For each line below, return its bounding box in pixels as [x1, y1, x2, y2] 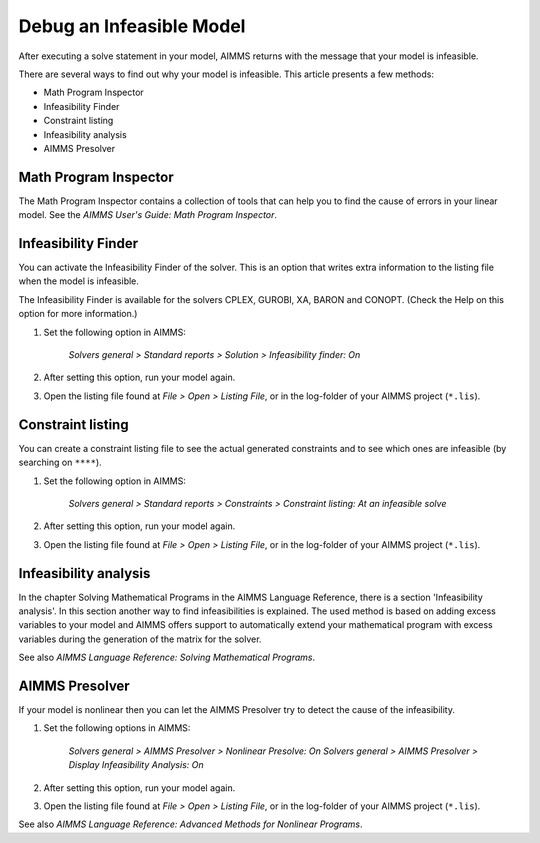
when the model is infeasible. [18, 275, 140, 287]
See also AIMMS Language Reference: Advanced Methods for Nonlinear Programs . [18, 818, 363, 830]
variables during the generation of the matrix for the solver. [18, 633, 262, 645]
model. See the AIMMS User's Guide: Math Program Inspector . [18, 209, 278, 221]
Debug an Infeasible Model [18, 15, 246, 37]
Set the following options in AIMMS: [43, 722, 191, 734]
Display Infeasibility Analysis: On [68, 759, 204, 771]
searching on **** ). [18, 456, 102, 469]
